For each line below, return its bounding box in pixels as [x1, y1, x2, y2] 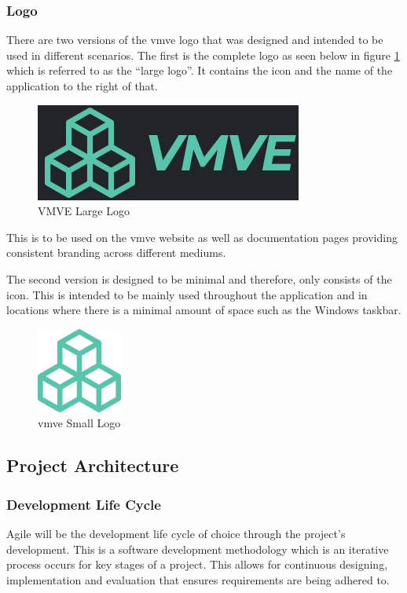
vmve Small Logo [38, 415, 121, 431]
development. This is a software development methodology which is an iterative [6, 540, 389, 557]
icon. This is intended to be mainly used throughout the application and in [6, 286, 368, 302]
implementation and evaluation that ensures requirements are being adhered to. [6, 571, 390, 588]
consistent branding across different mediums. [6, 244, 226, 261]
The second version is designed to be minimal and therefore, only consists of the [6, 270, 392, 287]
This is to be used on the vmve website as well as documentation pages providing [6, 229, 398, 245]
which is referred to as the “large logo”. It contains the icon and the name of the [6, 62, 393, 79]
